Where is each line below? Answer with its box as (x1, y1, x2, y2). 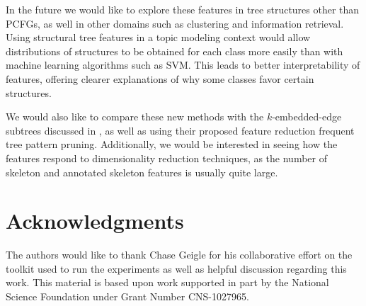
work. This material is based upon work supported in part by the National (6, 275, 329, 290)
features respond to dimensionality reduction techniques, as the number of (6, 150, 328, 165)
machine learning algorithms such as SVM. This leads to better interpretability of (6, 57, 360, 72)
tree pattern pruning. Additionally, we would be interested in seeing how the (6, 137, 338, 152)
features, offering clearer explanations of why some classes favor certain (6, 71, 314, 86)
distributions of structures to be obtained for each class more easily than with (6, 43, 343, 58)
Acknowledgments (6, 206, 184, 235)
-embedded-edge (272, 109, 342, 124)
